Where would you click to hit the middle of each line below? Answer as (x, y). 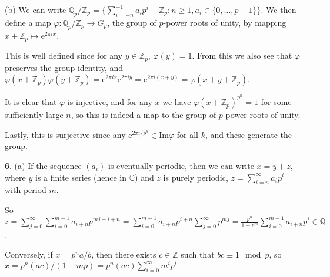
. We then (279, 9)
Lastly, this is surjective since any (65, 134)
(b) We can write (36, 9)
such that (198, 254)
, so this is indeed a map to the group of (144, 115)
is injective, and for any (110, 102)
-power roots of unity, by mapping (225, 22)
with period (26, 190)
